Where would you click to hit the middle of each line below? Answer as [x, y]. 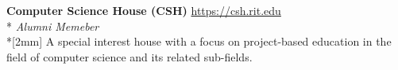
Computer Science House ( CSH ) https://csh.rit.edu [144, 10]
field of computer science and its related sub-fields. [129, 56]
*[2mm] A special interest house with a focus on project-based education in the [199, 41]
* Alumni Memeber [53, 26]
